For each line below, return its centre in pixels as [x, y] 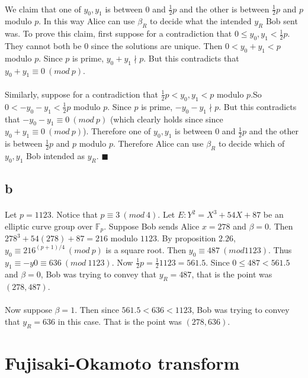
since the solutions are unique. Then [157, 45]
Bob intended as [56, 155]
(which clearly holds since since [166, 119]
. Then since [97, 310]
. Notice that [74, 214]
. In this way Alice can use [87, 21]
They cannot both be [43, 45]
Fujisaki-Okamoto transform [122, 362]
